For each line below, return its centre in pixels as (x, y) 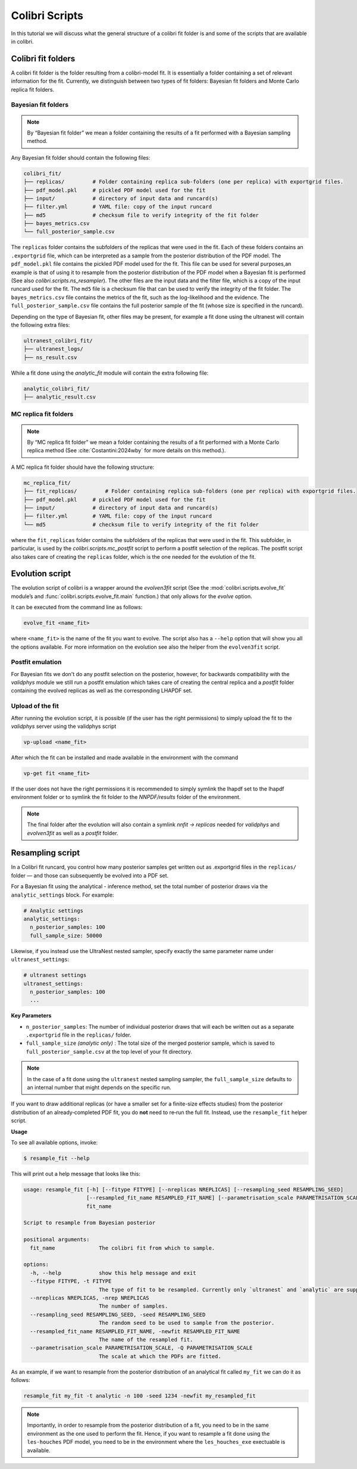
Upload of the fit (35, 706)
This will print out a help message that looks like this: (76, 1174)
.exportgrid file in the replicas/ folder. (79, 1035)
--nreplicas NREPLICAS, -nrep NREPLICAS (90, 1298)
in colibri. (22, 41)
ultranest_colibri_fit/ (58, 340)
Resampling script (46, 853)
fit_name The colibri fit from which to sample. (123, 1248)
